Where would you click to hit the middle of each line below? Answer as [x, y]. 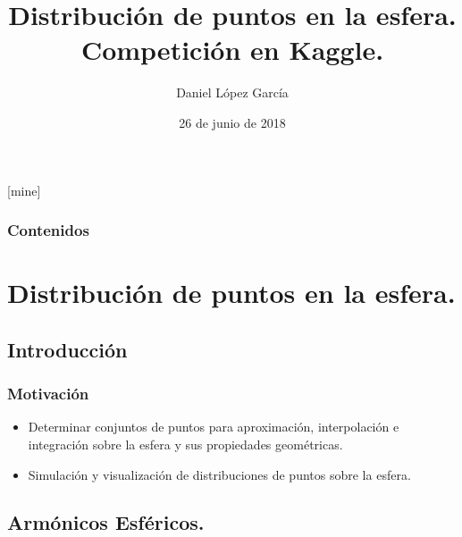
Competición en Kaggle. [232, 50]
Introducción [67, 349]
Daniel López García [232, 92]
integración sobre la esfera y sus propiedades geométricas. [185, 444]
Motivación [48, 394]
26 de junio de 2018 [232, 122]
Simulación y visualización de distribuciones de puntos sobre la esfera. [219, 474]
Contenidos [48, 230]
